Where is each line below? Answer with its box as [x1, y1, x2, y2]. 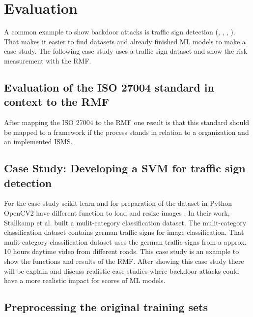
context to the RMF [4, 94, 109, 109]
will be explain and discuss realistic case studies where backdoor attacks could [4, 265, 239, 276]
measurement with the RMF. [4, 55, 91, 65]
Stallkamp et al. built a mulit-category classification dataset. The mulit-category [4, 217, 247, 227]
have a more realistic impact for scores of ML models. [4, 275, 166, 285]
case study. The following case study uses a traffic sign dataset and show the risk [4, 46, 248, 56]
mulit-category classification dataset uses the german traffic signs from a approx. [4, 236, 247, 247]
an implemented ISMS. [4, 136, 73, 147]
